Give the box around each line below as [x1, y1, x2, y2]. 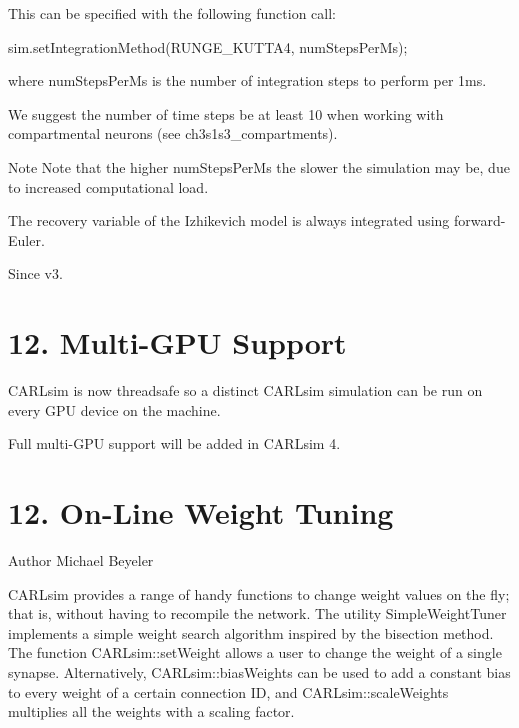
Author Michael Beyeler [8, 549, 154, 570]
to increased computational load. [8, 176, 209, 197]
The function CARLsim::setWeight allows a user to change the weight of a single [8, 642, 502, 663]
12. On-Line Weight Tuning [8, 492, 394, 533]
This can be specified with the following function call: [8, 3, 337, 23]
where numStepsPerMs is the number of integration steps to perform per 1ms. [8, 70, 487, 91]
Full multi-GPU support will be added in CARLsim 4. [8, 433, 341, 454]
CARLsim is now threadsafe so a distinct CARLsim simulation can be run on [8, 380, 483, 401]
